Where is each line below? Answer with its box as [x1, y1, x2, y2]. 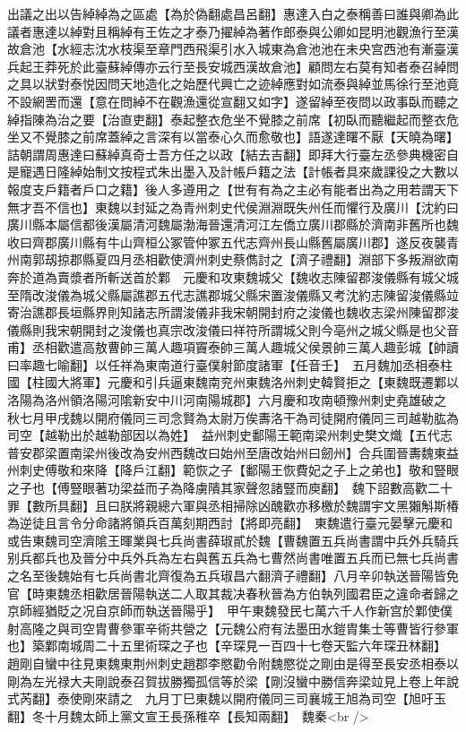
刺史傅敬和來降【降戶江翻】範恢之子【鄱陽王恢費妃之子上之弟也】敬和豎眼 [19, 461, 459, 479]
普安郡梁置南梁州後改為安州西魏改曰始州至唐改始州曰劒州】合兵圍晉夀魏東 [7, 443, 446, 461]
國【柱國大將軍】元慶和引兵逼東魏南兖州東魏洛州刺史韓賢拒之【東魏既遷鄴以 [7, 373, 459, 392]
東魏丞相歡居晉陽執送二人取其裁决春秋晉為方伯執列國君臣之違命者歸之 [44, 583, 459, 602]
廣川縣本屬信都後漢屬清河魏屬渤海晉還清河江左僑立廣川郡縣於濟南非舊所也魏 [7, 215, 459, 234]
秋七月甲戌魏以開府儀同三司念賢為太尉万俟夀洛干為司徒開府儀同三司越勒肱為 [7, 408, 459, 426]
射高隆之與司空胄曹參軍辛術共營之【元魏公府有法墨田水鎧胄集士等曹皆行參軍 [7, 618, 459, 637]
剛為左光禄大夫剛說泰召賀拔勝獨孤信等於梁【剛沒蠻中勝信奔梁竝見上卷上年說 [7, 671, 459, 690]
